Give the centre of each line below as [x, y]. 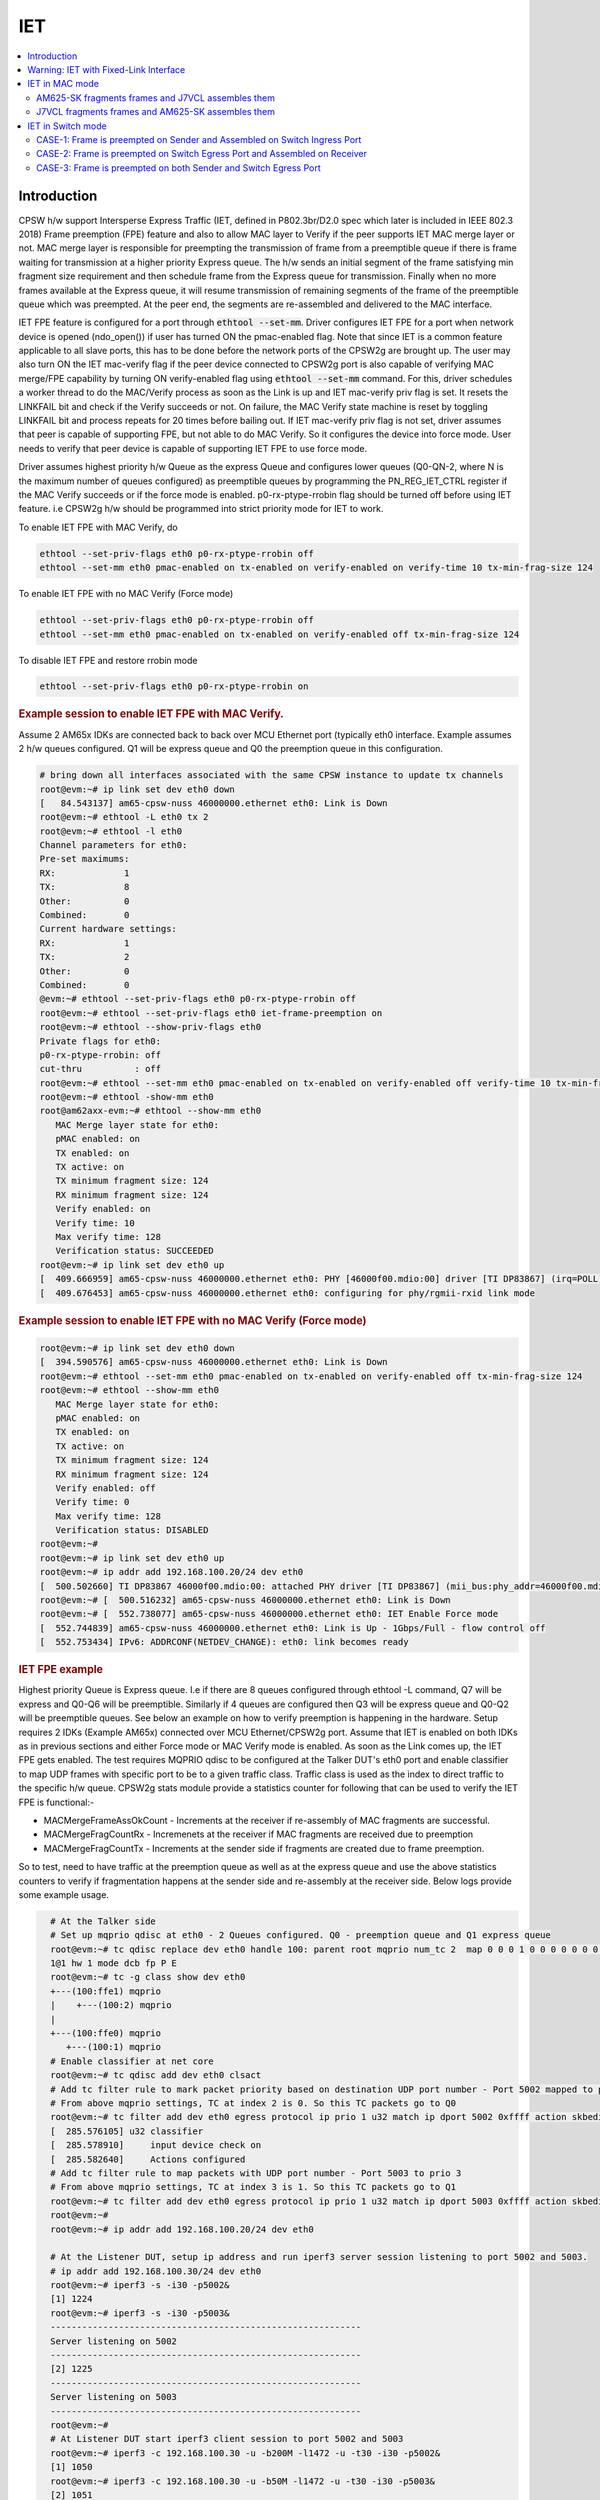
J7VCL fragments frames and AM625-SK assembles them [155, 112]
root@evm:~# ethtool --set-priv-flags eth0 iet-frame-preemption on [211, 1013]
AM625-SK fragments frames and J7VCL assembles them [155, 97]
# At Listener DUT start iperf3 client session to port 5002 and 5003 [227, 2439]
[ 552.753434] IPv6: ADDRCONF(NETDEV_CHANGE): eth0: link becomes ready [224, 1642]
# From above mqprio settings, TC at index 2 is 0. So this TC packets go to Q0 [253, 2103]
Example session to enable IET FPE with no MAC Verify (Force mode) [192, 1320]
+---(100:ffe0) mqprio [106, 2033]
